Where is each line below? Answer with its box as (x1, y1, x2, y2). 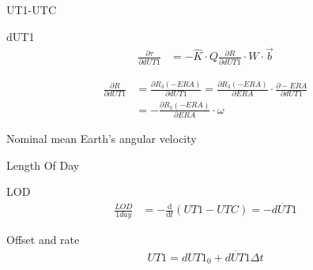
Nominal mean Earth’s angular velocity (6, 130, 197, 147)
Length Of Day (6, 156, 80, 173)
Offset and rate (6, 231, 80, 248)
